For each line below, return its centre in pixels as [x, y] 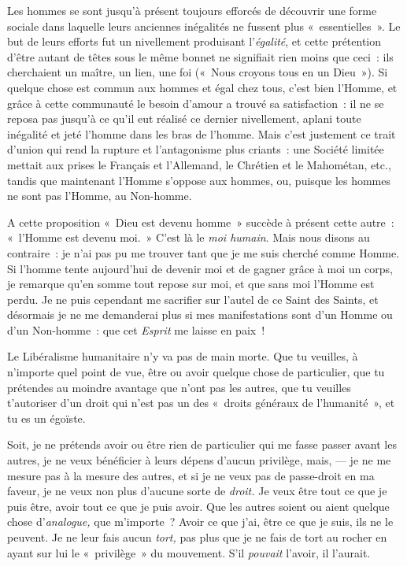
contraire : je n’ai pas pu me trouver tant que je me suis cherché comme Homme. [203, 252]
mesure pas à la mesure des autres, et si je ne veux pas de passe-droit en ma [191, 475]
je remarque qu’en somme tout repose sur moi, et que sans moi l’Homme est [191, 284]
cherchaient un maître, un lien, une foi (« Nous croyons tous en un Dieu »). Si [198, 72]
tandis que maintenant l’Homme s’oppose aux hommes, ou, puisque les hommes [199, 180]
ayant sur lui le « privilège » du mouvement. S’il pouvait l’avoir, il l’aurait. [189, 552]
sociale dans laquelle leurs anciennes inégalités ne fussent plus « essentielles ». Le [204, 26]
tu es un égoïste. [46, 418]
